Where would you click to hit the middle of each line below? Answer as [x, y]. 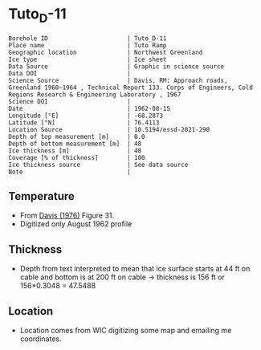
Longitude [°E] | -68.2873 [86, 116]
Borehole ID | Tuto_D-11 [88, 38]
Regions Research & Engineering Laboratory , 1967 [95, 94]
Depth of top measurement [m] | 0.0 [77, 136]
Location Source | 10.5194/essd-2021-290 [109, 129]
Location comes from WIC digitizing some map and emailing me [126, 330]
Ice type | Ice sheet [88, 59]
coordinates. [41, 339]
